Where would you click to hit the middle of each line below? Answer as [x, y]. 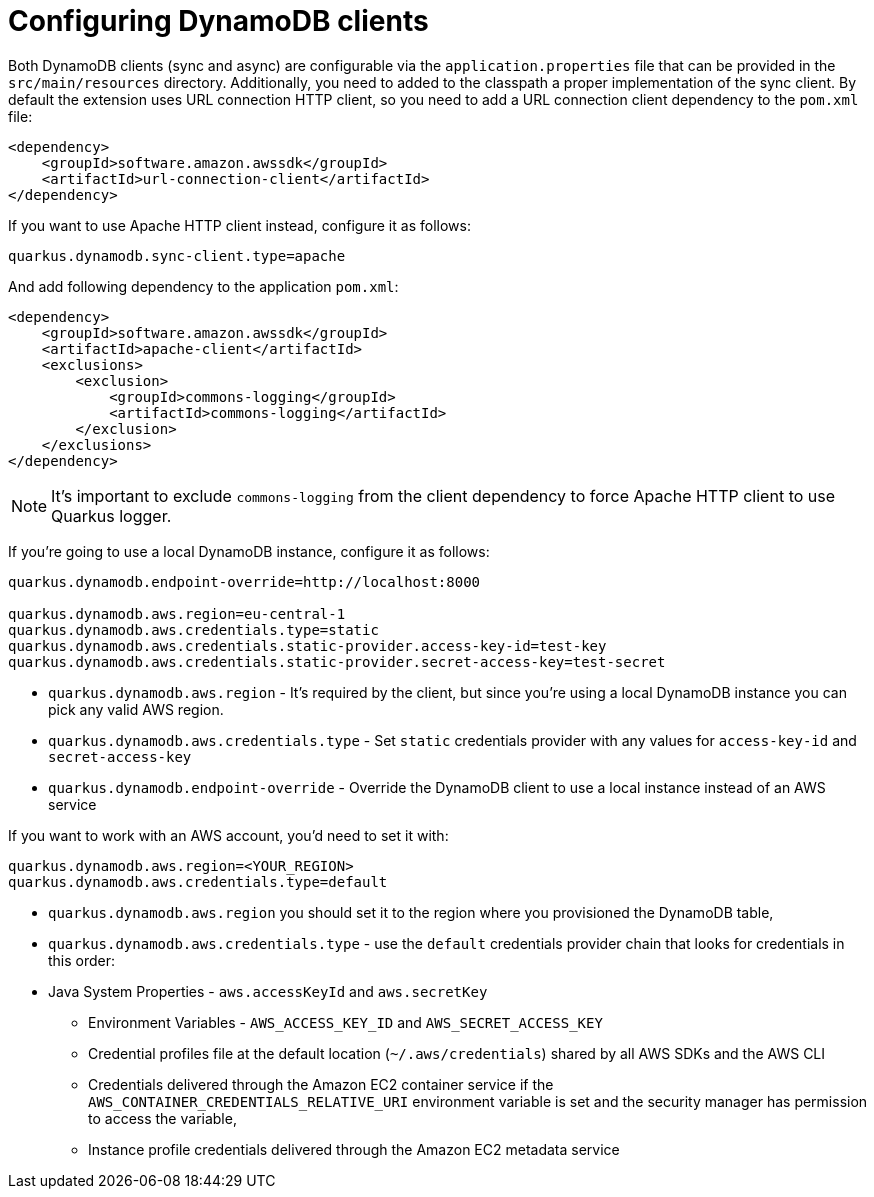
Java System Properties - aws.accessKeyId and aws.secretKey [268, 991]
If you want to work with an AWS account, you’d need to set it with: [228, 835]
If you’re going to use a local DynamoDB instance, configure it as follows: [249, 551]
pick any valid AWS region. [136, 709]
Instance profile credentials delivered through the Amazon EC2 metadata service [354, 1149]
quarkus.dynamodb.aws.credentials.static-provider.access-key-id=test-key [307, 645]
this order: [82, 960]
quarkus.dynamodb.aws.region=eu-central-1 [177, 613]
